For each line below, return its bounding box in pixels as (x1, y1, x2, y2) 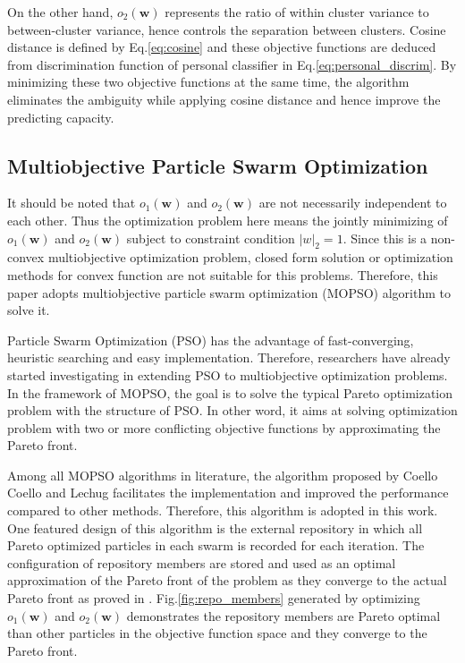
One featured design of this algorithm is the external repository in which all (7, 518, 423, 537)
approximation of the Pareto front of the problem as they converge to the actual (7, 571, 447, 590)
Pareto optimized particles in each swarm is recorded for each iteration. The (7, 536, 425, 555)
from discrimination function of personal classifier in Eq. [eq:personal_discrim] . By (7, 55, 457, 73)
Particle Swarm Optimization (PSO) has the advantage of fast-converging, (7, 330, 414, 349)
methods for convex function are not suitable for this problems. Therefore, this (7, 265, 438, 284)
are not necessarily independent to (258, 193, 447, 212)
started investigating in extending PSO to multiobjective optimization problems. (7, 365, 448, 384)
